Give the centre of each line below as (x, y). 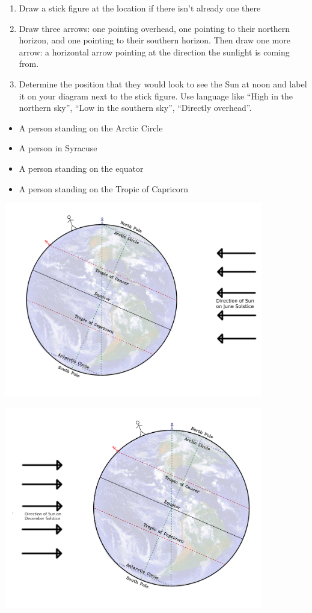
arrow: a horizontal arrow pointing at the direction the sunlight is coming (154, 52)
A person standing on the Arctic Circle (91, 127)
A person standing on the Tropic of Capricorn (103, 188)
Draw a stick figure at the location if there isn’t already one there (140, 8)
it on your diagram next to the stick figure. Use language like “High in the (156, 96)
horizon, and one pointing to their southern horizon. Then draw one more (154, 40)
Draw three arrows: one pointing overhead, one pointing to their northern (154, 28)
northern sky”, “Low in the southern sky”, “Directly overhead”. (135, 108)
